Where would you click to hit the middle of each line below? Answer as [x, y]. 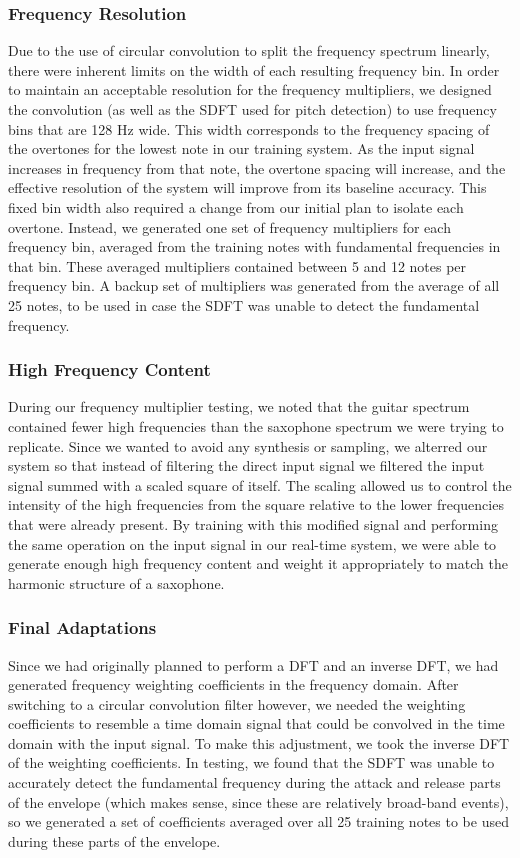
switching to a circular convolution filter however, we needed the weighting [237, 703]
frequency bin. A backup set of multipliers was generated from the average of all [254, 285]
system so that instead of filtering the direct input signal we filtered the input [246, 465]
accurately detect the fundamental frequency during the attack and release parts [254, 782]
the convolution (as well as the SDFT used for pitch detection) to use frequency [252, 109]
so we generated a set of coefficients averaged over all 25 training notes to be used [258, 821]
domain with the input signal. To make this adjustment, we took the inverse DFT [259, 742]
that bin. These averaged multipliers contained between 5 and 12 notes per [237, 265]
